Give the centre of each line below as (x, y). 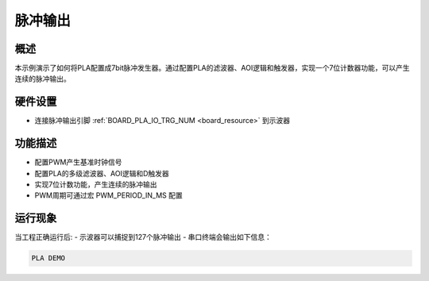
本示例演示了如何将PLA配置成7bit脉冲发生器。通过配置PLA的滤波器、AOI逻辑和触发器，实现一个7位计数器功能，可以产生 (213, 68)
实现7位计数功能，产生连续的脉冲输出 (96, 185)
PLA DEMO (48, 258)
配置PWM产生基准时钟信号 (78, 162)
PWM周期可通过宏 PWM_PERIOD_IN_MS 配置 (108, 195)
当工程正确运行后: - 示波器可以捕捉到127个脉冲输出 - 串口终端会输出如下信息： (143, 237)
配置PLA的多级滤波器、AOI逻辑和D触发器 (102, 173)
